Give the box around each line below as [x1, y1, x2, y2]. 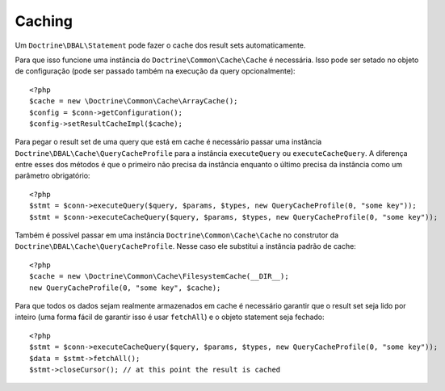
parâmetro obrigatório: [15, 170, 90, 181]
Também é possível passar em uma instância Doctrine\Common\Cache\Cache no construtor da [15, 230, 339, 240]
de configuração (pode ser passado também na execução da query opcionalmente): [15, 66, 296, 76]
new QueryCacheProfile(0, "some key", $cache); [29, 283, 221, 292]
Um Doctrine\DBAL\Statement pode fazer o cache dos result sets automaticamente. [15, 40, 306, 50]
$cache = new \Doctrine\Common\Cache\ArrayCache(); [29, 97, 238, 106]
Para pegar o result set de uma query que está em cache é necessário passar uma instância [15, 137, 322, 147]
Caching [15, 12, 73, 30]
